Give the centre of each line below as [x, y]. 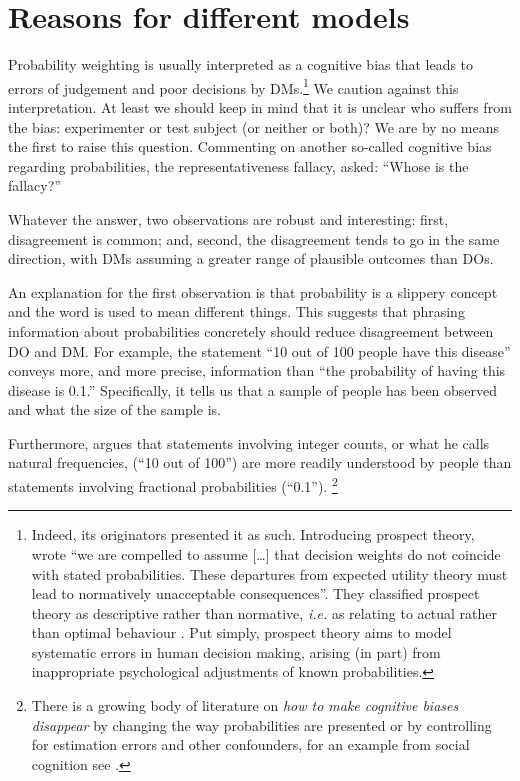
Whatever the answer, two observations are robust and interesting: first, [228, 218]
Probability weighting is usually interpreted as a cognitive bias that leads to [241, 64]
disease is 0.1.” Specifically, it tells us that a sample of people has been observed [253, 389]
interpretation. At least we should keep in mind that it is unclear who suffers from [260, 106]
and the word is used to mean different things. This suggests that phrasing [236, 311]
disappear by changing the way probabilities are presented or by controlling [261, 724]
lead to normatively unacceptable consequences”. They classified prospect [255, 593]
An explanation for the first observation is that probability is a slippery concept [253, 291]
